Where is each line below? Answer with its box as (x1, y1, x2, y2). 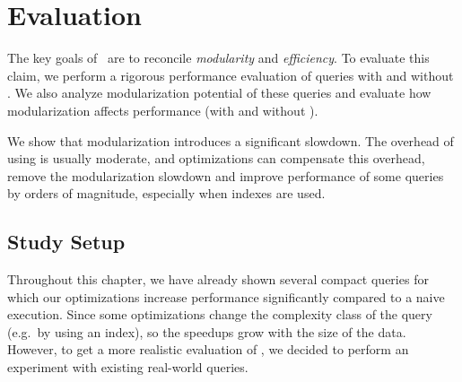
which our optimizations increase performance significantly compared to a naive (7, 287, 445, 306)
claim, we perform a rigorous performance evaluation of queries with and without (7, 65, 454, 84)
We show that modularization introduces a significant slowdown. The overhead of (7, 131, 454, 150)
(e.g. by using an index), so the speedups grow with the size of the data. (7, 322, 406, 341)
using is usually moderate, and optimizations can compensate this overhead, (7, 149, 425, 168)
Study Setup (7, 228, 126, 256)
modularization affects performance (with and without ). (7, 100, 318, 119)
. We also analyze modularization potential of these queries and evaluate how (7, 83, 431, 102)
